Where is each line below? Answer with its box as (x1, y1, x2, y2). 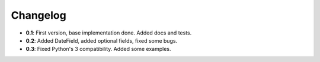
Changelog (11, 9, 66, 22)
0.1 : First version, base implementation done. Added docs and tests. (25, 29, 192, 36)
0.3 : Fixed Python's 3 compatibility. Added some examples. (25, 46, 171, 53)
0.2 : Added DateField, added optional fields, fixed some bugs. (25, 37, 178, 44)
